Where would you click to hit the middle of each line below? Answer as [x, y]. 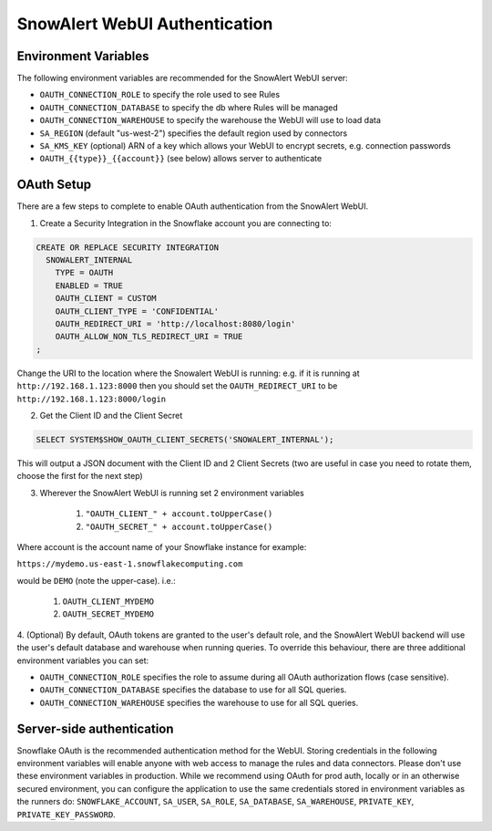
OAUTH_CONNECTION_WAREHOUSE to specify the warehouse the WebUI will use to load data [210, 120]
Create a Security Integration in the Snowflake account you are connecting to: [186, 223]
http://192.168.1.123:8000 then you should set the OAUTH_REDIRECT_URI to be [177, 386]
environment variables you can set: [83, 660]
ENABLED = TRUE [89, 286]
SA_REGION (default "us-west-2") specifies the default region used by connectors [194, 133]
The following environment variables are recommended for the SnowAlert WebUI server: [182, 78]
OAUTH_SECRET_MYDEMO [108, 614]
